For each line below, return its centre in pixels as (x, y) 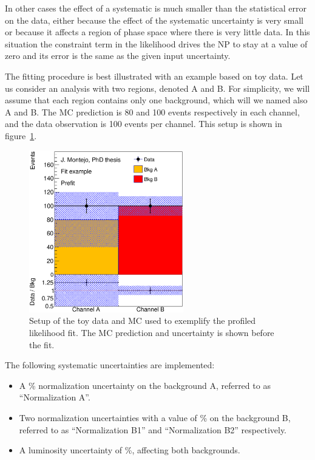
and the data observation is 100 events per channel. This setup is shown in (144, 124)
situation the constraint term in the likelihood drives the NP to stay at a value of (156, 43)
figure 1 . (21, 135)
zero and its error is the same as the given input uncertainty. (118, 56)
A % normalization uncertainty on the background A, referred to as (145, 385)
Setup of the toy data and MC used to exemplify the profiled (143, 321)
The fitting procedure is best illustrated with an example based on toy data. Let (154, 76)
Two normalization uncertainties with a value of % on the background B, (155, 418)
